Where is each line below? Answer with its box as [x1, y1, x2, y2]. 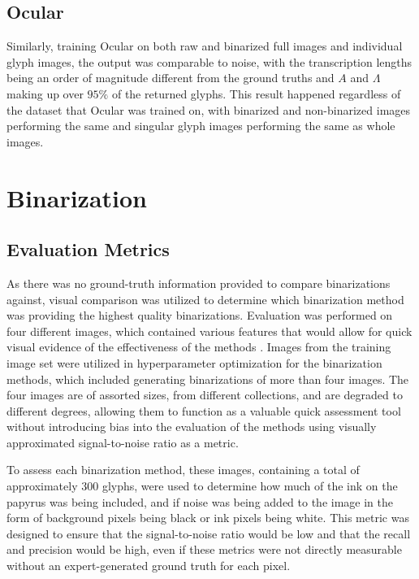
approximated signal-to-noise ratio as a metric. [6, 433, 239, 451]
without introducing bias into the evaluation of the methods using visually [6, 418, 377, 435]
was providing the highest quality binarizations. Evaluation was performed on [6, 307, 393, 324]
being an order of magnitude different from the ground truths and [6, 69, 335, 86]
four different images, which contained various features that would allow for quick [6, 322, 413, 339]
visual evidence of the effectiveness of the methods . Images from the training [6, 338, 391, 355]
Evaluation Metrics [6, 237, 170, 262]
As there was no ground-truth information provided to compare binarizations [6, 274, 391, 291]
